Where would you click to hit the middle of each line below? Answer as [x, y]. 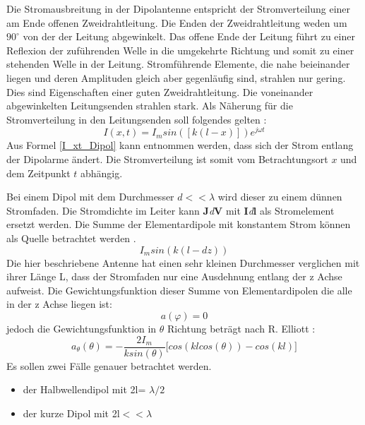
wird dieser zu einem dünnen [280, 197]
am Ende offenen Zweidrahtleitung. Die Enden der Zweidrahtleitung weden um [177, 22]
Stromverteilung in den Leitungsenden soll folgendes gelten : [137, 119]
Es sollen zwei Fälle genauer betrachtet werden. [109, 365]
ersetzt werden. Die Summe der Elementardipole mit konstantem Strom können [179, 224]
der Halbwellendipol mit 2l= [84, 389]
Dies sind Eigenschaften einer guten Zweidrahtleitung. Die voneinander [160, 91]
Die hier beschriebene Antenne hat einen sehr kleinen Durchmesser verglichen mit [183, 262]
